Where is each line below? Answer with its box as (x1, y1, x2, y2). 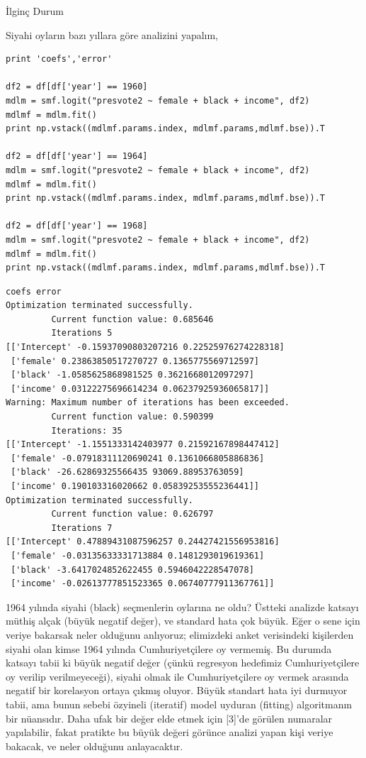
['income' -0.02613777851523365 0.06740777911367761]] (11, 578, 275, 589)
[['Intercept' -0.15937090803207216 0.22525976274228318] (6, 342, 285, 353)
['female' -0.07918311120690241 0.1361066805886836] (11, 453, 265, 463)
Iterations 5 (51, 328, 113, 339)
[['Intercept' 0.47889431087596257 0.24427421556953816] (6, 537, 280, 547)
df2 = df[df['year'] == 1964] (6, 151, 148, 162)
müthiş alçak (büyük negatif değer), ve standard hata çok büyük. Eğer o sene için (6, 613, 360, 628)
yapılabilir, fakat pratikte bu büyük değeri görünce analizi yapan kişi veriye (6, 725, 333, 740)
